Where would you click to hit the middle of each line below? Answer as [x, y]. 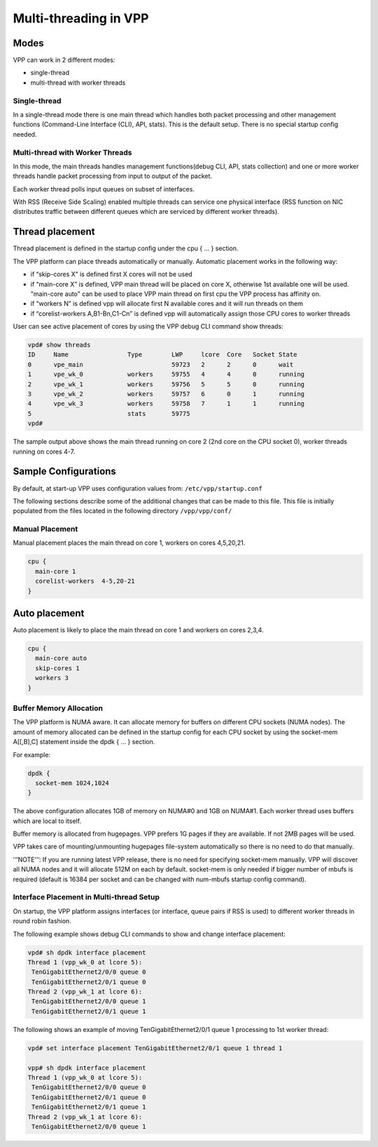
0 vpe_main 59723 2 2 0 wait [161, 364]
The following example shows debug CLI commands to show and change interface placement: [149, 934]
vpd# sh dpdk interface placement [87, 952]
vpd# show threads [59, 345]
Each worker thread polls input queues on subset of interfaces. [104, 189]
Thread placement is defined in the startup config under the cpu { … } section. [126, 248]
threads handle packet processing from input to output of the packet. [113, 176]
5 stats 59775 [109, 413]
